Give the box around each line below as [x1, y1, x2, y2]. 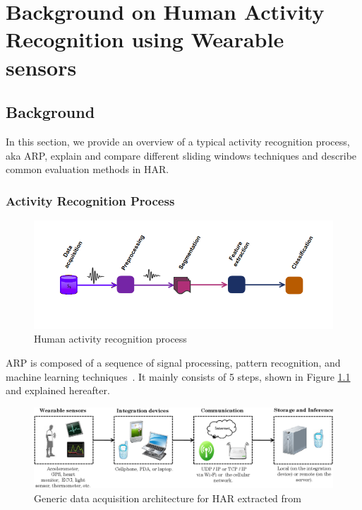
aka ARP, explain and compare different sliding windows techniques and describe [6, 148, 357, 162]
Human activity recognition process [34, 331, 187, 346]
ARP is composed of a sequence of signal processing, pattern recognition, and [6, 355, 341, 369]
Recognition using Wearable [6, 25, 284, 54]
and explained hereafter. [6, 383, 110, 398]
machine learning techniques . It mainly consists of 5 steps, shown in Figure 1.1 [6, 369, 351, 384]
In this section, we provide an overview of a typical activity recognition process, [6, 134, 350, 148]
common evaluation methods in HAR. [6, 162, 169, 177]
